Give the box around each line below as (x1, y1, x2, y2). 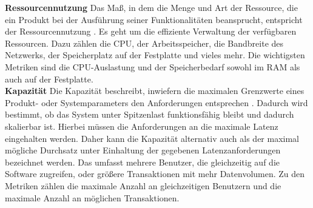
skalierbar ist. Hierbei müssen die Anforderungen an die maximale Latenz (5, 119, 278, 132)
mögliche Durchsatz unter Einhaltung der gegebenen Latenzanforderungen (5, 144, 281, 156)
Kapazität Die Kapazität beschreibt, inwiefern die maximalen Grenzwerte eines (5, 84, 305, 97)
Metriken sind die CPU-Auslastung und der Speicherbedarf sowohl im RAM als (5, 60, 300, 73)
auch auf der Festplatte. (5, 72, 93, 85)
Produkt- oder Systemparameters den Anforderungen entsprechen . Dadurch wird (5, 96, 308, 109)
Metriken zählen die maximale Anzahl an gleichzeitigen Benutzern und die (5, 179, 281, 192)
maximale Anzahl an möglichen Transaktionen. (5, 191, 180, 204)
